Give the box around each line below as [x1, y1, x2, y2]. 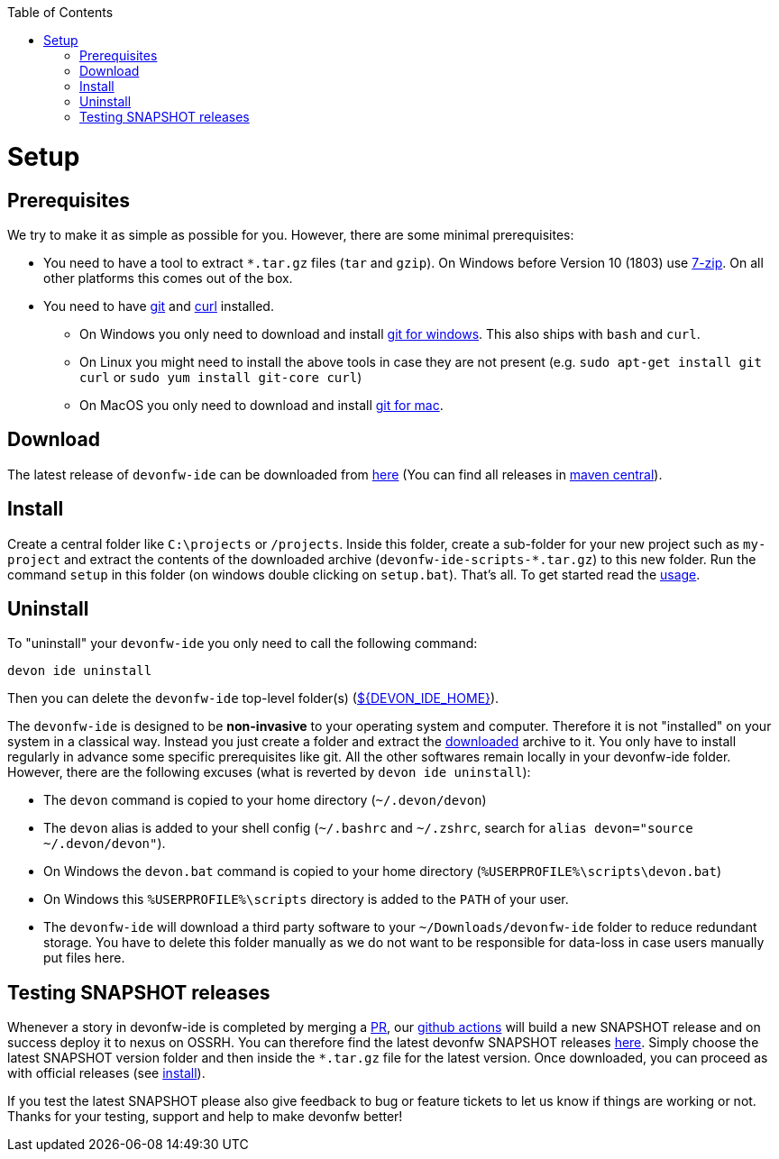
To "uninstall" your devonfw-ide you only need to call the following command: [7, 635, 478, 652]
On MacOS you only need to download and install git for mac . [79, 397, 444, 413]
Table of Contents [7, 5, 114, 20]
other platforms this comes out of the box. [43, 269, 293, 286]
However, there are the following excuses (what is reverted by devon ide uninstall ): [7, 764, 531, 780]
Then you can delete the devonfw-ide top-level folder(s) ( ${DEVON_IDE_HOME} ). [7, 690, 499, 707]
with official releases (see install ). [7, 1065, 206, 1081]
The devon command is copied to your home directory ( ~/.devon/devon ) [43, 792, 487, 808]
